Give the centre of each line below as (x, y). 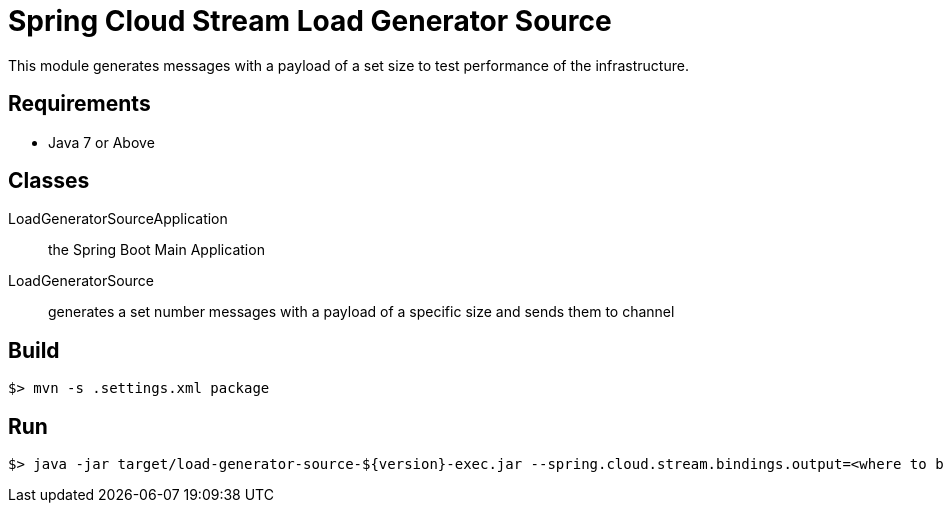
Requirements (79, 104)
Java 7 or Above (101, 142)
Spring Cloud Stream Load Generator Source (310, 21)
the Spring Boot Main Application (156, 250)
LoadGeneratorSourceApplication (118, 219)
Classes (49, 181)
